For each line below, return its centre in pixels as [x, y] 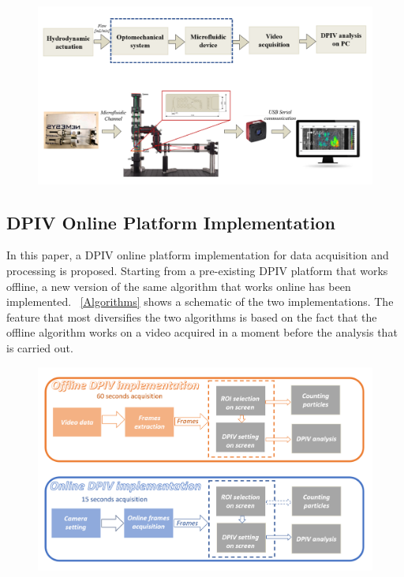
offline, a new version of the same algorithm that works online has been [179, 286]
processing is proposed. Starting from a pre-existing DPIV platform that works [197, 271]
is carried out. [40, 348]
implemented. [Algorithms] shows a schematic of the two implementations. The [200, 302]
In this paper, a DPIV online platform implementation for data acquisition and [198, 255]
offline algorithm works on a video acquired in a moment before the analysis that [202, 332]
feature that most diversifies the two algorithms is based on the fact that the [192, 316]
